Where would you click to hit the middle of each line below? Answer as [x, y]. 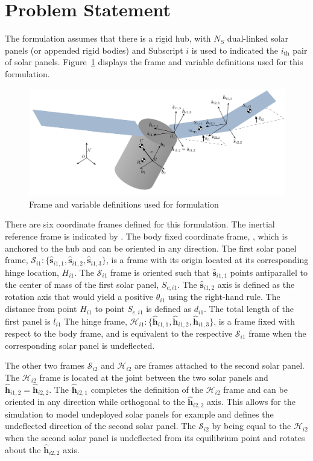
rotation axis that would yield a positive [79, 297]
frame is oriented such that [160, 272]
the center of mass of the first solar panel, [82, 284]
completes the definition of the [147, 389]
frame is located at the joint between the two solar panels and [154, 377]
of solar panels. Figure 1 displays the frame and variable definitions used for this [154, 62]
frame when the [277, 333]
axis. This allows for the [251, 402]
